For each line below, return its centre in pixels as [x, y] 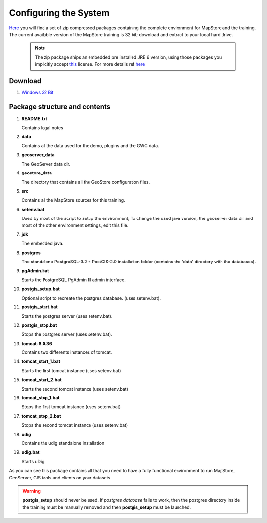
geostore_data [37, 173]
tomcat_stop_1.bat [41, 398]
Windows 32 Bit [38, 93]
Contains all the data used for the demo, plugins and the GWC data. [90, 146]
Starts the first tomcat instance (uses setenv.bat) [71, 370]
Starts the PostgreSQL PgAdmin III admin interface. [73, 280]
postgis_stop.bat [39, 325]
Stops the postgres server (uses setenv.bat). [67, 334]
